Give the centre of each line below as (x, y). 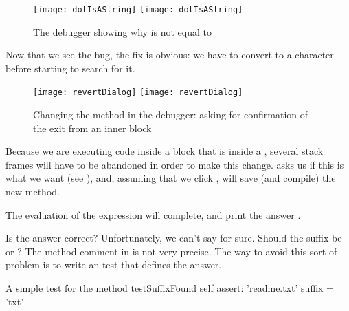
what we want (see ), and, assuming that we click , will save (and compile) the (171, 178)
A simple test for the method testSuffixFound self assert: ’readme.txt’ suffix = (170, 288)
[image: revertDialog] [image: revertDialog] (138, 93)
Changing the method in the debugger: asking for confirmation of (171, 115)
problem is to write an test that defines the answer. (114, 265)
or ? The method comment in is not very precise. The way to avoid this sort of (171, 251)
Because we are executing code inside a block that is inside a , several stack (165, 151)
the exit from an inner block (92, 128)
